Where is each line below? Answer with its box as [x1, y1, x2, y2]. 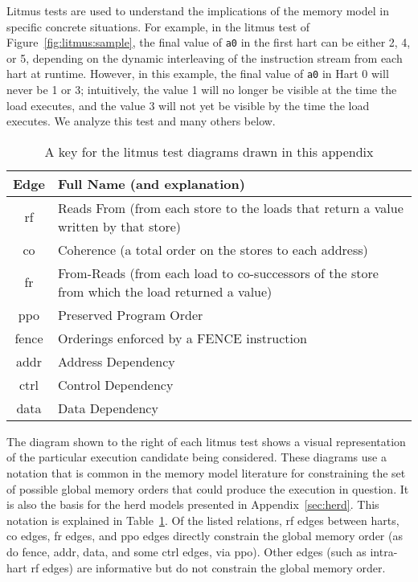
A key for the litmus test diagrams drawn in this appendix [44, 141, 374, 161]
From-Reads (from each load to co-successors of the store [57, 263, 379, 282]
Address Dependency [57, 351, 175, 371]
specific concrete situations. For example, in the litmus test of [6, 18, 310, 35]
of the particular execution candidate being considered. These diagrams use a [6, 449, 387, 465]
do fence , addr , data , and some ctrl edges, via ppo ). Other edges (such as [6, 543, 367, 560]
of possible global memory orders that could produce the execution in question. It [6, 480, 409, 497]
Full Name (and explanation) [57, 174, 245, 193]
